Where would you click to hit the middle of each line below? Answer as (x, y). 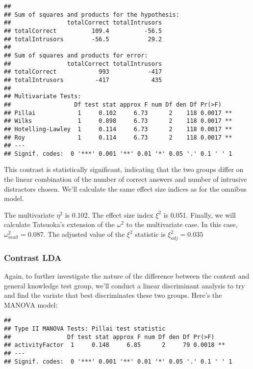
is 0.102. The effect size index (109, 214)
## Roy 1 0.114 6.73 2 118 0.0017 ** (118, 137)
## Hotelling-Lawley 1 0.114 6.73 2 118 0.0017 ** (118, 129)
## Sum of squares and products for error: (76, 55)
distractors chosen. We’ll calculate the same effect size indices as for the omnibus (125, 188)
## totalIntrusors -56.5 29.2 (83, 39)
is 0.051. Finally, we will (200, 214)
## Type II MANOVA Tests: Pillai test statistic (85, 329)
